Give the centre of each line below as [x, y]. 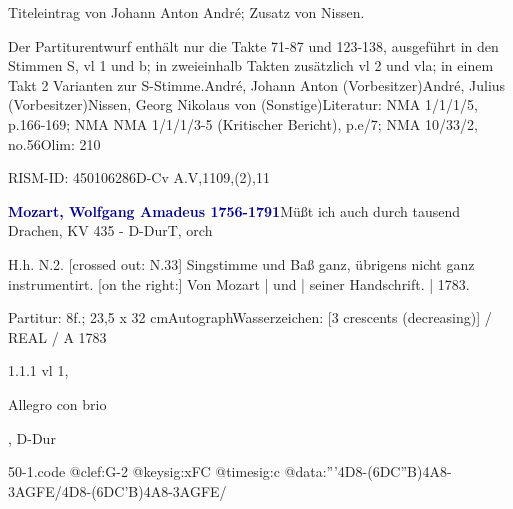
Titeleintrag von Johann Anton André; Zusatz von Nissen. [186, 12]
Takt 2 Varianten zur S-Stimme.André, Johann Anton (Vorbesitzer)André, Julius [257, 84]
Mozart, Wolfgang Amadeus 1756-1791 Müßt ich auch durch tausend [234, 210]
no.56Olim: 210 [54, 143]
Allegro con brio [57, 403]
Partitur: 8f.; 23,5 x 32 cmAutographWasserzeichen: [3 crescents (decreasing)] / [250, 317]
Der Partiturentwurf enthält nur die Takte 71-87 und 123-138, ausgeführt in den [253, 45]
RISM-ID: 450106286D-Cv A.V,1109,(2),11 [139, 177]
